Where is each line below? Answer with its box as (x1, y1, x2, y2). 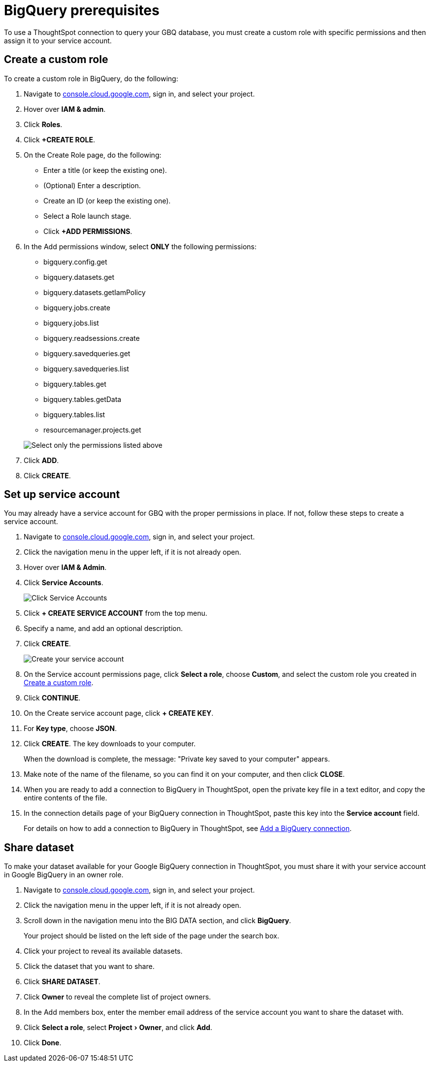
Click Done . (24, 1038, 62, 1047)
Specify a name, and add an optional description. (24, 624, 183, 633)
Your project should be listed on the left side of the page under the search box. (24, 932, 279, 940)
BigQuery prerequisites (4, 2, 160, 19)
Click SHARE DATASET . (24, 977, 100, 986)
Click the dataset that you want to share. (24, 962, 155, 971)
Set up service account (4, 488, 120, 501)
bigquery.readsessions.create (43, 333, 140, 342)
